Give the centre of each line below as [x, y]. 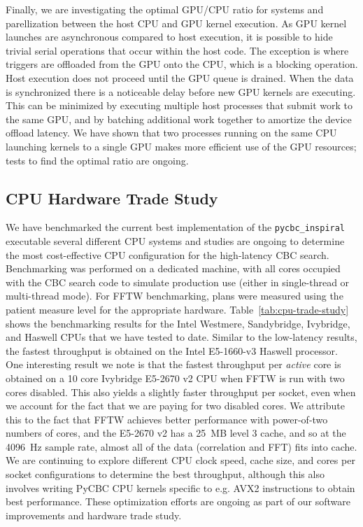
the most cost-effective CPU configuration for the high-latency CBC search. [168, 254]
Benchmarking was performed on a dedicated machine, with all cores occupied [173, 268]
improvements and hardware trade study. [94, 515]
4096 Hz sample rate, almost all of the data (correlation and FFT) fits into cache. [181, 446]
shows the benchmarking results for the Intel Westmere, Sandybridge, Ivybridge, [178, 323]
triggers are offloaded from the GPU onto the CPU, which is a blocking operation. [182, 64]
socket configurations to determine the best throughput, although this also [165, 474]
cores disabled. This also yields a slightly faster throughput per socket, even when [181, 392]
